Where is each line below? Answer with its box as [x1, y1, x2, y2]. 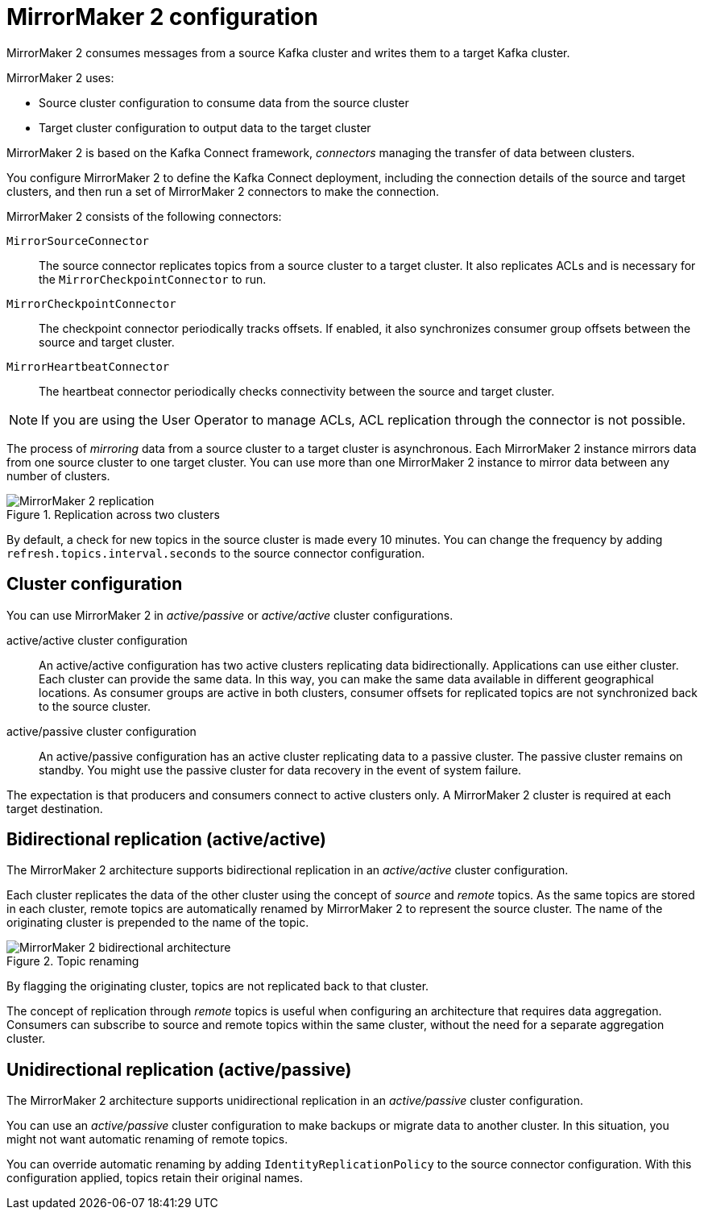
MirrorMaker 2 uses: [6, 70, 114, 85]
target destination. [6, 801, 103, 816]
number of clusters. [6, 468, 110, 483]
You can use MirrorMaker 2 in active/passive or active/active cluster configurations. [6, 608, 453, 622]
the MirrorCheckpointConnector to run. [39, 272, 267, 286]
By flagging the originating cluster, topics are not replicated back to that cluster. [6, 979, 429, 994]
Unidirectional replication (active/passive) [6, 1059, 352, 1080]
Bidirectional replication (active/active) [6, 829, 326, 850]
